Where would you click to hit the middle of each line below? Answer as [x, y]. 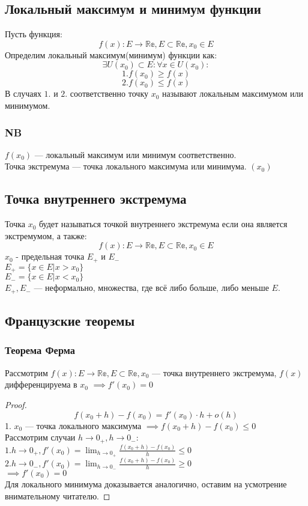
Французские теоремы [70, 321]
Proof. [16, 404]
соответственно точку [109, 93]
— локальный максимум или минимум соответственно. [135, 154]
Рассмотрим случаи [40, 437]
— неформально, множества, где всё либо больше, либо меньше [151, 288]
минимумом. [28, 105]
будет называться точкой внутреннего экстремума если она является [163, 224]
